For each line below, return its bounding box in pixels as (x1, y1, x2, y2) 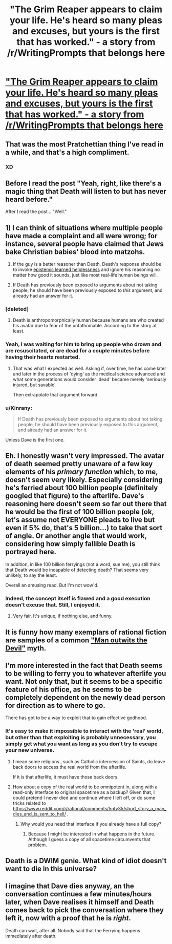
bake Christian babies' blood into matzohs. (5, 247, 145, 256)
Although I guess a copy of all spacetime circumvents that (28, 836, 151, 842)
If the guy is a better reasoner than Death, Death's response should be (12, 261, 162, 267)
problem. (28, 842, 47, 848)
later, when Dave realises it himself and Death (5, 898, 154, 907)
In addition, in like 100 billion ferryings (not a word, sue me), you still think (5, 561, 160, 567)
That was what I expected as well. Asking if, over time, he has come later (12, 365, 166, 371)
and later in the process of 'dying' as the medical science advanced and (12, 370, 165, 377)
